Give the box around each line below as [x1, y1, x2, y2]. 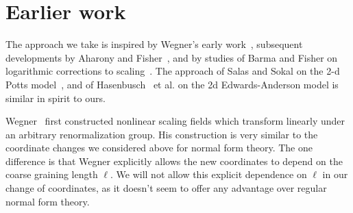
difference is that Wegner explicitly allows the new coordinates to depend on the [5, 153, 343, 168]
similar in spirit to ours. [5, 90, 106, 105]
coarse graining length [5, 167, 98, 181]
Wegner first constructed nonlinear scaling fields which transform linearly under [5, 114, 345, 128]
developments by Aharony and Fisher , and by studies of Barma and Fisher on [5, 50, 338, 64]
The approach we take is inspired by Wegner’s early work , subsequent [5, 37, 303, 51]
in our [322, 167, 348, 181]
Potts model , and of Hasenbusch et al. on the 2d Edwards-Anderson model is [5, 77, 339, 91]
